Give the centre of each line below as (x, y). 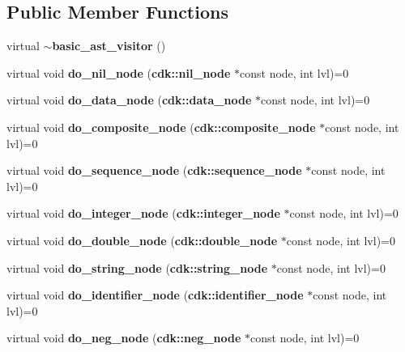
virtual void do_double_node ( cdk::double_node (142, 240)
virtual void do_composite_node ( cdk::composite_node (161, 127)
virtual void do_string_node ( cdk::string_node (137, 267)
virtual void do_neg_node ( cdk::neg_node (124, 338)
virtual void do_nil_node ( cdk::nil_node (119, 72)
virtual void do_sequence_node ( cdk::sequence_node (154, 170)
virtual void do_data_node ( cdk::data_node (129, 100)
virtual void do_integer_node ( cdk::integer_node (143, 213)
